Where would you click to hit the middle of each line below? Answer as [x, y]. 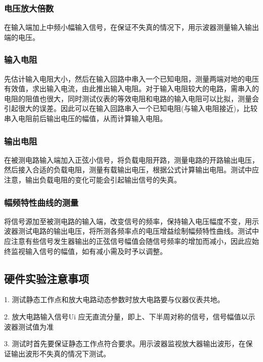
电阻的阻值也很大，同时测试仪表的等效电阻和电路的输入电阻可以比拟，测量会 [131, 98]
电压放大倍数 [29, 8]
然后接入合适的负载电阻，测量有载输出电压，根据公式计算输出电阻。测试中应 [131, 170]
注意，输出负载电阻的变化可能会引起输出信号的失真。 [93, 179]
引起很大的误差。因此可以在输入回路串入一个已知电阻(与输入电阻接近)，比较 [131, 108]
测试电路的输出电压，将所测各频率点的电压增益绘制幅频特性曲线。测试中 [138, 231]
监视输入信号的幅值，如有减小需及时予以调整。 [89, 251]
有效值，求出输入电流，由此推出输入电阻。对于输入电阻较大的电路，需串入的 [131, 88]
